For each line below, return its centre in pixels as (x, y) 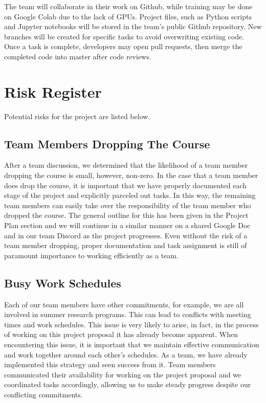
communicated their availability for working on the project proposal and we (123, 374)
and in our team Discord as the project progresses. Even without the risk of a (126, 235)
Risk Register (53, 91)
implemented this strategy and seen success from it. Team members (110, 364)
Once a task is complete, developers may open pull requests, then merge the (123, 46)
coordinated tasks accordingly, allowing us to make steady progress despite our (128, 384)
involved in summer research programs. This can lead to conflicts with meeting (128, 314)
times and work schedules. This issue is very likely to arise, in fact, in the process (131, 324)
